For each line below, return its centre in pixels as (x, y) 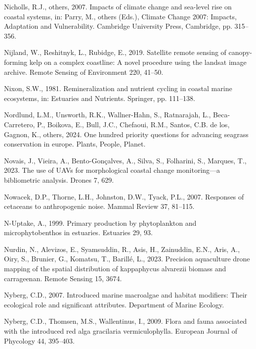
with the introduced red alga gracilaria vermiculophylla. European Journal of (121, 331)
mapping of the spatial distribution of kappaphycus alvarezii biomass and (115, 269)
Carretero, (20, 124)
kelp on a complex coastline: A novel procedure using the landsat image (138, 62)
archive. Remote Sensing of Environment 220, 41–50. (84, 72)
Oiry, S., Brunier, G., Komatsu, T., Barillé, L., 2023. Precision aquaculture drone (127, 259)
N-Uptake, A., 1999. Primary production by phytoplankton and (100, 223)
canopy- (240, 52)
